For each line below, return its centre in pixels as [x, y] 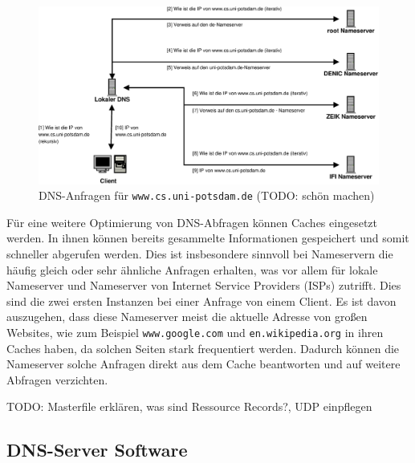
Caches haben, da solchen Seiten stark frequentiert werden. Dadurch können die [203, 348]
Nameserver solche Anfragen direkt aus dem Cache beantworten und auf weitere [203, 364]
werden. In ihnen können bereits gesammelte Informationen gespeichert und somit [208, 238]
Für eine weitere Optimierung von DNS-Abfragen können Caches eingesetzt [192, 222]
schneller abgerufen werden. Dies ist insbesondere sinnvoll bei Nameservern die [200, 253]
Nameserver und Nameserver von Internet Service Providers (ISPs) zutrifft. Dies [204, 285]
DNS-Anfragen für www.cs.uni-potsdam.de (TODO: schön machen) [207, 195]
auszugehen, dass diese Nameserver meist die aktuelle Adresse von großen [187, 317]
